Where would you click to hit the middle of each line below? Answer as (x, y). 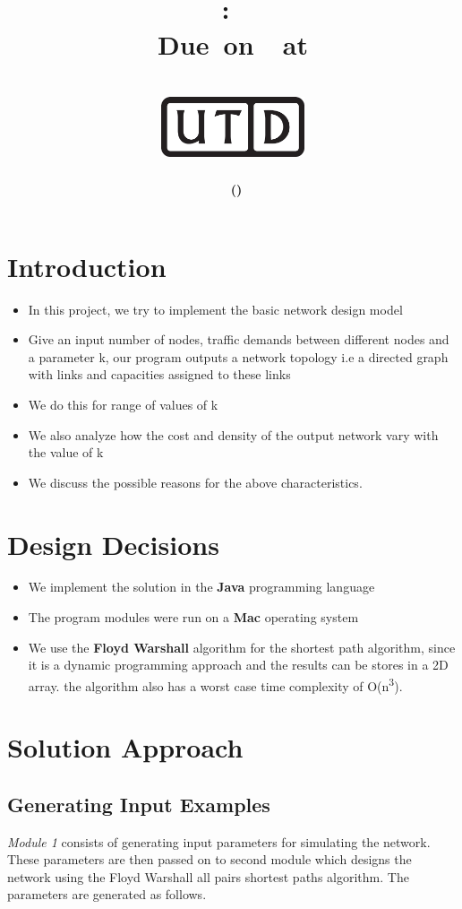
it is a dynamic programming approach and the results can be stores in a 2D (238, 665)
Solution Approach (125, 747)
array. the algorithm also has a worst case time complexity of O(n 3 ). (215, 684)
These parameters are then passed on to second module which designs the (210, 859)
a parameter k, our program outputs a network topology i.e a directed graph (238, 356)
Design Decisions (113, 544)
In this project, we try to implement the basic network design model (215, 309)
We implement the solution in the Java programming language (201, 587)
